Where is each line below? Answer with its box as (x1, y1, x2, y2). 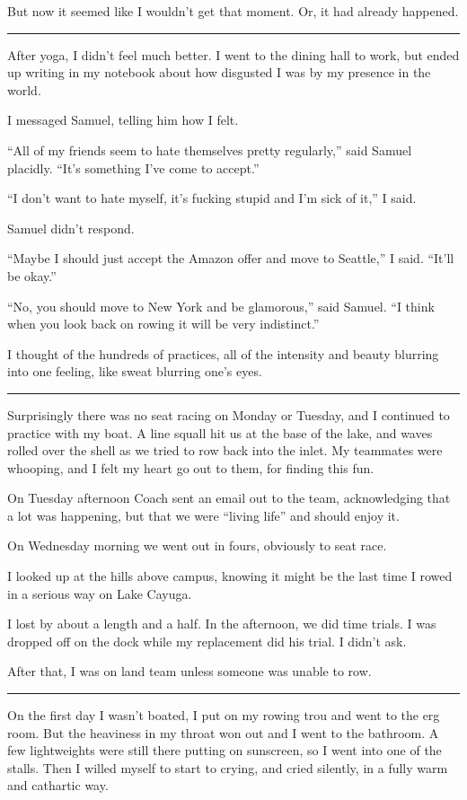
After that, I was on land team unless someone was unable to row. (7, 662, 372, 681)
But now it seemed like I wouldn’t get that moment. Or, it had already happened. (7, 2, 459, 20)
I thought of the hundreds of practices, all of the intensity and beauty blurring (7, 344, 439, 363)
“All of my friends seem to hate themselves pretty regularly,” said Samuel (7, 140, 412, 159)
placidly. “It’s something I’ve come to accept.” (7, 158, 260, 177)
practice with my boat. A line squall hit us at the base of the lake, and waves (7, 423, 433, 442)
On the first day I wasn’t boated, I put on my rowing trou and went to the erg (7, 706, 440, 725)
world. (7, 80, 41, 99)
